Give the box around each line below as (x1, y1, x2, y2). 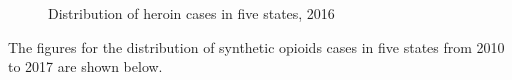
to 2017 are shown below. (8, 56, 163, 77)
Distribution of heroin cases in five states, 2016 (48, 3, 335, 23)
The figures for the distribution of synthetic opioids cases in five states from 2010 (8, 36, 505, 57)
